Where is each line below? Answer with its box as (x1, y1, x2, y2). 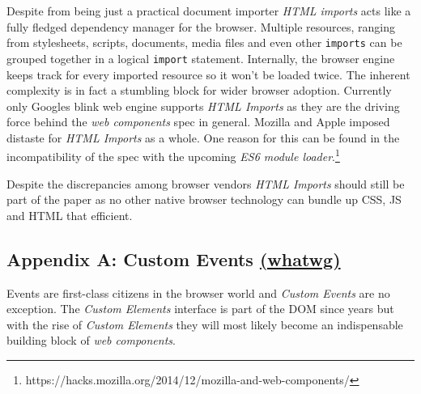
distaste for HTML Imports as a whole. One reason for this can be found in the (6, 129, 400, 146)
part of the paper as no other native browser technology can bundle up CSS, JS (6, 191, 402, 208)
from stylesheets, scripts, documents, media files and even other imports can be (6, 34, 402, 51)
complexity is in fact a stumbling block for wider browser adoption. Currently (6, 82, 392, 99)
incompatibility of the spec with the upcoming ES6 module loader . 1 (6, 146, 340, 165)
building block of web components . (6, 332, 176, 349)
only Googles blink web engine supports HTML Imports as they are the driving (6, 97, 400, 114)
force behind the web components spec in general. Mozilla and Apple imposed (6, 113, 390, 130)
